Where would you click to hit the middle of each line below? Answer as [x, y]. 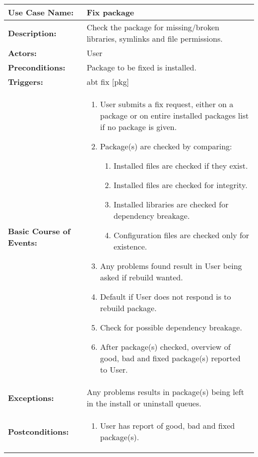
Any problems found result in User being [171, 266]
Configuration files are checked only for [182, 235]
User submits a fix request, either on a [167, 104]
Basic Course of [39, 231]
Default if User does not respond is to [165, 296]
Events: [23, 242]
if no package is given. [138, 127]
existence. [130, 246]
